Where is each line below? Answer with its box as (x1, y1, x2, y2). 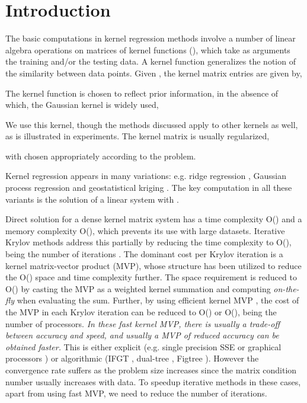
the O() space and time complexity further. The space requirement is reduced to (5, 271, 297, 283)
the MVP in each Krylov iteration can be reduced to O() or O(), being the (5, 306, 277, 318)
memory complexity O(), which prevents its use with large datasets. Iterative (5, 224, 285, 236)
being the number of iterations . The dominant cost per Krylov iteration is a (5, 248, 283, 260)
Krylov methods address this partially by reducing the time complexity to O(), (5, 236, 292, 248)
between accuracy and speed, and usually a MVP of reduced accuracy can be (5, 329, 279, 341)
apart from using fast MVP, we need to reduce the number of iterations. (5, 387, 267, 399)
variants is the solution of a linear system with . (5, 193, 179, 205)
